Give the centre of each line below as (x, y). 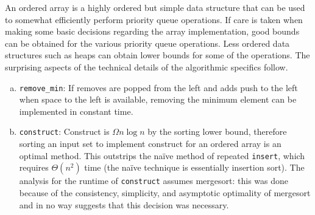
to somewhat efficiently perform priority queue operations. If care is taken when (154, 19)
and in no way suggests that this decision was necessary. (124, 204)
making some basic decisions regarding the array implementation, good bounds (152, 31)
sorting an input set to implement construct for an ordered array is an (150, 144)
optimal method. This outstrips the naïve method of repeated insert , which (162, 155)
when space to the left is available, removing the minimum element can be (158, 99)
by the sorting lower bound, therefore (217, 131)
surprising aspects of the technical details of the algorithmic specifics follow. (147, 67)
